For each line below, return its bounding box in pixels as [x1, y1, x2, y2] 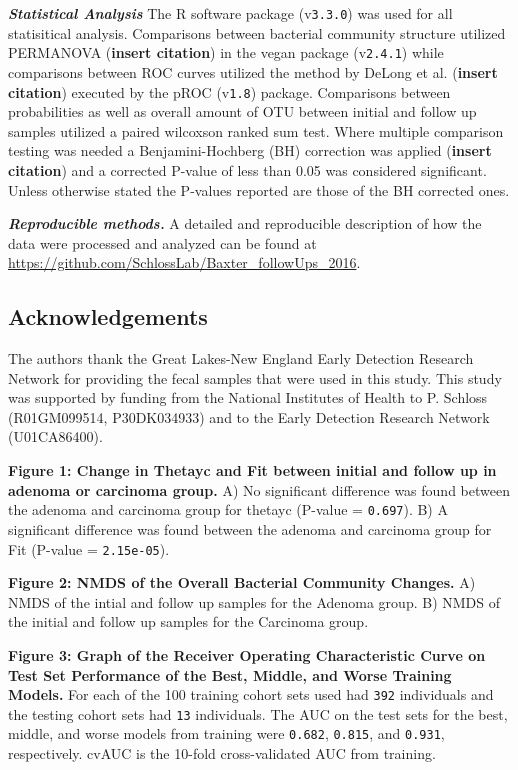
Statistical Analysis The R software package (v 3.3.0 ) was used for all [8, 3, 453, 23]
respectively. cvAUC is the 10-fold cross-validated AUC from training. [8, 743, 436, 764]
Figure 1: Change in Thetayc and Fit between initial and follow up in [8, 460, 497, 481]
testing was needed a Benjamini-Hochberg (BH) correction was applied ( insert [8, 140, 492, 161]
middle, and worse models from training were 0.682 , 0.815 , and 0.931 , [8, 723, 445, 744]
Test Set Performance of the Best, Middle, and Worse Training [8, 664, 452, 685]
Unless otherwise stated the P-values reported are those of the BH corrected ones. [8, 179, 510, 200]
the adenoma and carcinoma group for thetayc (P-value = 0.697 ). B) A [8, 499, 448, 520]
